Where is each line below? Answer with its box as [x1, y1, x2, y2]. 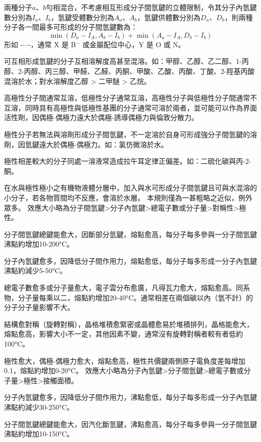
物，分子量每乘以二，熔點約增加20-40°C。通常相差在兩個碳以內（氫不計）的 [4, 292, 253, 302]
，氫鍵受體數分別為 [51, 12, 114, 22]
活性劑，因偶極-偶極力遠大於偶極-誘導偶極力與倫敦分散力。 [4, 112, 199, 123]
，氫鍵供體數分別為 [137, 12, 201, 22]
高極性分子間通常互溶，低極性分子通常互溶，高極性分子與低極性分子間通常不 [4, 92, 257, 103]
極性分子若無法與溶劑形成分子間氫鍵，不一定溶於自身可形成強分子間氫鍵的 [4, 129, 250, 139]
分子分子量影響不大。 [4, 302, 74, 312]
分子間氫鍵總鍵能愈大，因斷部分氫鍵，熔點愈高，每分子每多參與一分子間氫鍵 [4, 229, 257, 239]
